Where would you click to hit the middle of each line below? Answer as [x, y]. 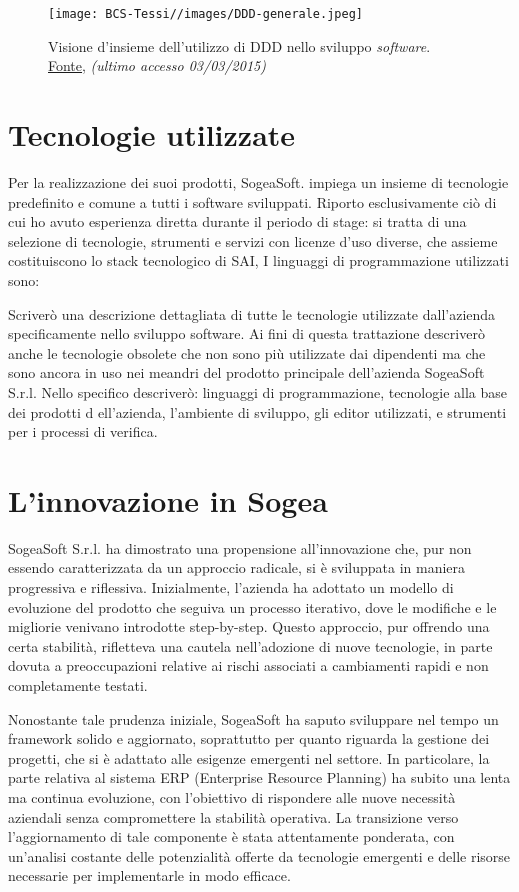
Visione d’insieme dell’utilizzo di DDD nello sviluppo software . [239, 45]
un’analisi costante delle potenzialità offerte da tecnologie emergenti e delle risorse [259, 855]
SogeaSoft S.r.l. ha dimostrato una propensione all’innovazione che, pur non [240, 547]
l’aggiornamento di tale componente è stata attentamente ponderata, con [231, 836]
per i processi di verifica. [83, 431]
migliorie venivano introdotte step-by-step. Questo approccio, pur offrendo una [249, 626]
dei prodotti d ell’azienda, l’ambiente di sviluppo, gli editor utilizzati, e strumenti [257, 411]
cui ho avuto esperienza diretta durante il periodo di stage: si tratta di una [237, 221]
